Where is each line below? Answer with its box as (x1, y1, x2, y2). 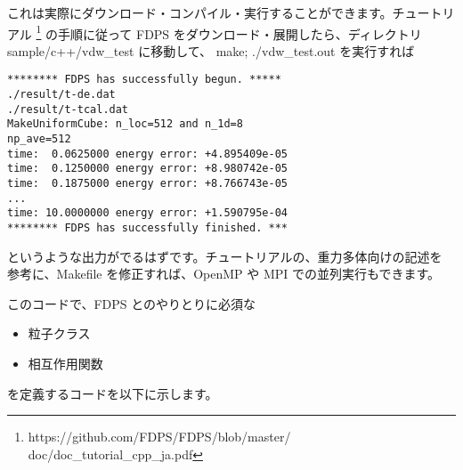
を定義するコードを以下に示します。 (7, 384, 218, 402)
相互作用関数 (28, 354, 103, 373)
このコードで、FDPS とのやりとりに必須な (7, 294, 256, 312)
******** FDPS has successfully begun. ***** (7, 73, 281, 86)
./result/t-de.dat (7, 88, 116, 101)
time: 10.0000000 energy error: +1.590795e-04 (7, 207, 288, 220)
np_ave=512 (7, 133, 71, 146)
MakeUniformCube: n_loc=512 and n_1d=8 (7, 117, 243, 131)
